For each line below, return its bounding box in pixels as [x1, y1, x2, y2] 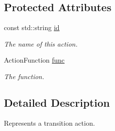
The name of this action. [4, 38, 78, 49]
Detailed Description [4, 95, 110, 110]
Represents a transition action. [4, 117, 95, 128]
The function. [4, 71, 45, 81]
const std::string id [4, 22, 60, 33]
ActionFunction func [4, 55, 65, 65]
